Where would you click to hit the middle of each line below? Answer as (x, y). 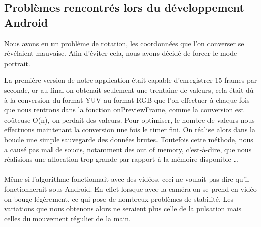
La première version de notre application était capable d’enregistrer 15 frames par (131, 80)
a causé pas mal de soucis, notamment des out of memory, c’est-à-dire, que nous (128, 149)
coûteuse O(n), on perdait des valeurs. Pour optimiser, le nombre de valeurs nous (129, 119)
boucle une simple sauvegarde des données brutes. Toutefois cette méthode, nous (129, 139)
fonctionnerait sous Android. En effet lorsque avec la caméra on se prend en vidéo (130, 188)
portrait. (17, 63)
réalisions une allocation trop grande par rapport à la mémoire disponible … (121, 159)
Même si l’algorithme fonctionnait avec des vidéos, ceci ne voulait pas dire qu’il (127, 179)
